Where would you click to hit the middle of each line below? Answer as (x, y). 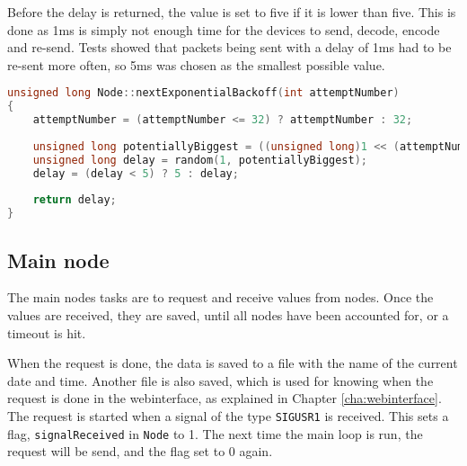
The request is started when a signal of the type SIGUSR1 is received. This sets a (228, 415)
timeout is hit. (47, 332)
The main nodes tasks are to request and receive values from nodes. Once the (220, 297)
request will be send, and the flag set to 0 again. (140, 451)
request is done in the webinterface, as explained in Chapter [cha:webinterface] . (225, 398)
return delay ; (75, 200)
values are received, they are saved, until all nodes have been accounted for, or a (228, 314)
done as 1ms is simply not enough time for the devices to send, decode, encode (224, 29)
